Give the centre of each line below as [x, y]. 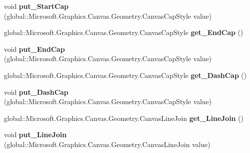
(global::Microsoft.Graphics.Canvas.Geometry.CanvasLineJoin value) [107, 144]
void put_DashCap [36, 92]
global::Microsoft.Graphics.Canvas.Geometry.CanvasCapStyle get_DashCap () [125, 75]
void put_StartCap [36, 6]
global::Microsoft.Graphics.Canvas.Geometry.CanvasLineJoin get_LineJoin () [124, 118]
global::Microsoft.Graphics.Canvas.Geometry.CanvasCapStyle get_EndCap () [124, 32]
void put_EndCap [35, 49]
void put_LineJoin [35, 134]
